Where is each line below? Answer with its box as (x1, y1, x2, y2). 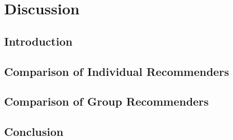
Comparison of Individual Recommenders (4, 63, 229, 79)
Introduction (4, 33, 73, 49)
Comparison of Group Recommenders (4, 93, 209, 109)
